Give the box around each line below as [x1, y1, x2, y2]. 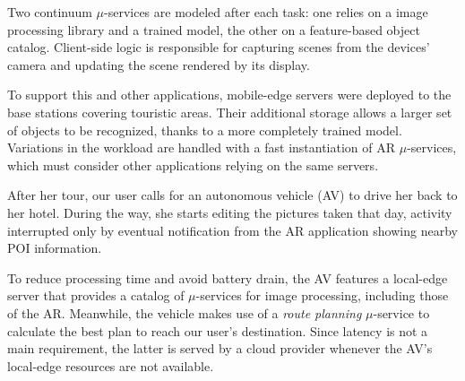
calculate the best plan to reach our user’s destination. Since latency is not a [7, 321, 428, 340]
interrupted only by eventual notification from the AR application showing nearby [7, 221, 458, 239]
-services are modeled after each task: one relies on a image [104, 3, 428, 21]
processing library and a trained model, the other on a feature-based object [7, 20, 420, 39]
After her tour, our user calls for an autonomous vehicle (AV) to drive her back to [7, 186, 458, 204]
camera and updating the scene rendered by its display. [7, 55, 310, 74]
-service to [373, 303, 430, 322]
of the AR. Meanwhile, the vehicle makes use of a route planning [7, 303, 362, 322]
